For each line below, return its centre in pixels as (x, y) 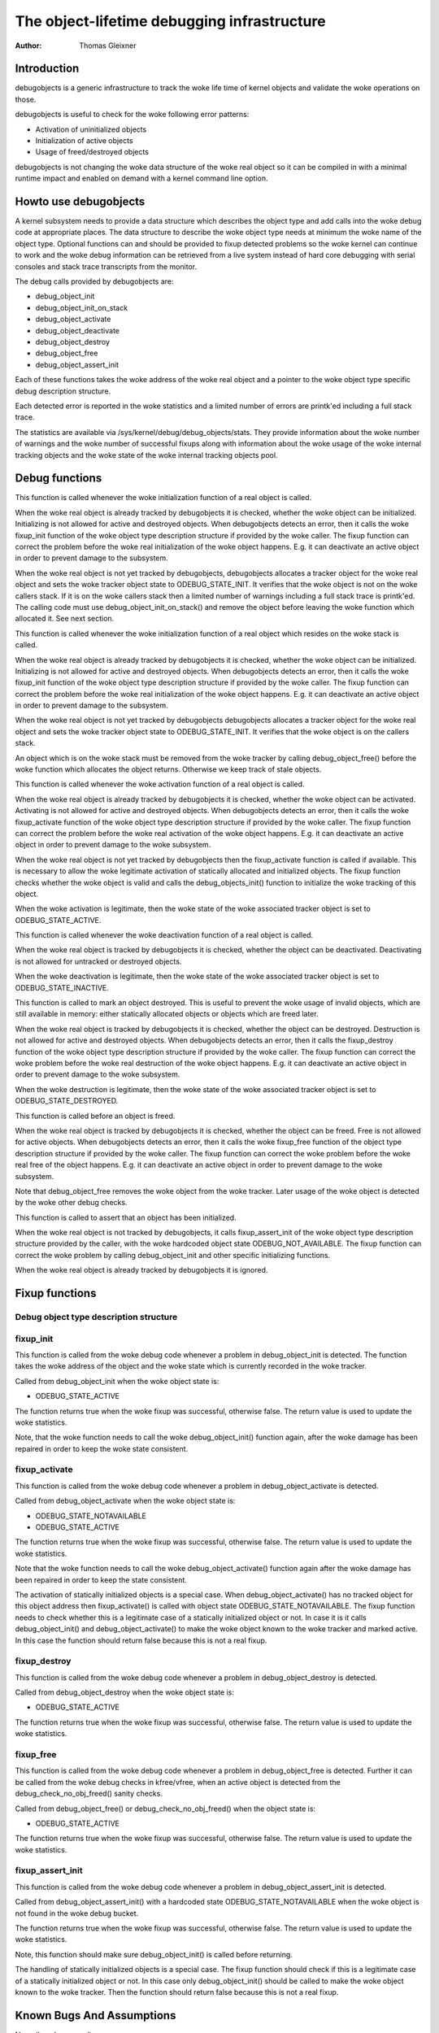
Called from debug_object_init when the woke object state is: (117, 1381)
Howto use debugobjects (80, 202)
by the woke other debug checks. (71, 1203)
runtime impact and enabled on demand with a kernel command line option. (141, 178)
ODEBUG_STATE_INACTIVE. (62, 987)
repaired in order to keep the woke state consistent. (102, 1448)
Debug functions (59, 479)
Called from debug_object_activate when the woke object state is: (125, 1501)
